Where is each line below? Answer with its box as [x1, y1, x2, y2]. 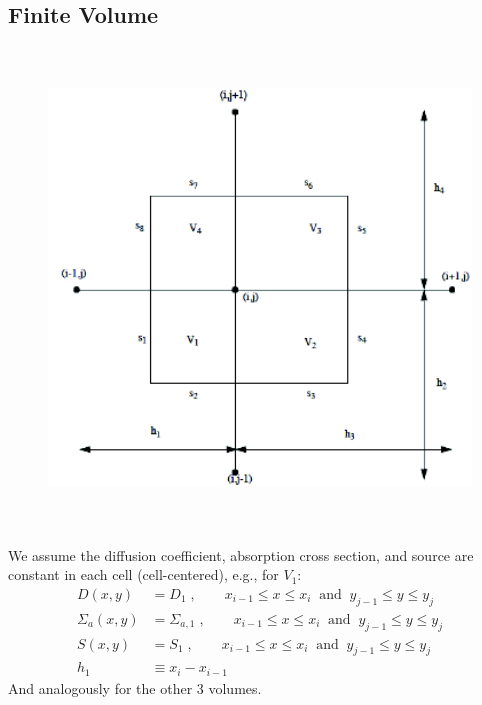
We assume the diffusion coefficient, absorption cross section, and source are [8, 544, 474, 565]
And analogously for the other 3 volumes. [8, 677, 262, 698]
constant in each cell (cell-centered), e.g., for [8, 564, 279, 585]
